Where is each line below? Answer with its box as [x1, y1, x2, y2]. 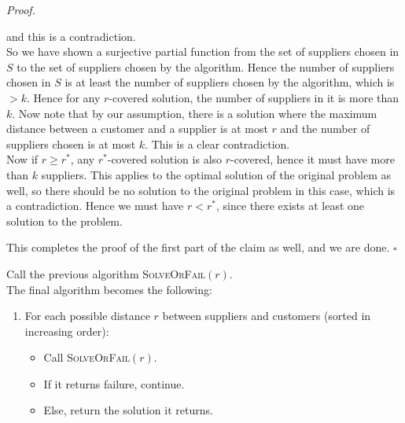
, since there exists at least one [215, 197, 365, 214]
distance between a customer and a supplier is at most [6, 120, 268, 137]
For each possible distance [24, 307, 150, 324]
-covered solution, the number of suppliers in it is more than [109, 89, 399, 105]
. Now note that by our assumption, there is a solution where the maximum [12, 105, 377, 121]
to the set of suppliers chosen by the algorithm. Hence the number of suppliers [17, 58, 395, 75]
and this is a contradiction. [6, 28, 136, 44]
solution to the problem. [6, 212, 123, 229]
